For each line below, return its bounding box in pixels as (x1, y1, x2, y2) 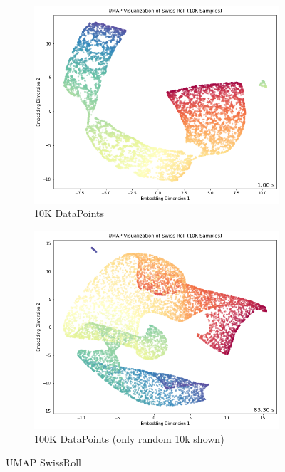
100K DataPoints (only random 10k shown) (34, 431, 224, 446)
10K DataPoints (34, 206, 105, 221)
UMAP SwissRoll (6, 455, 81, 470)
